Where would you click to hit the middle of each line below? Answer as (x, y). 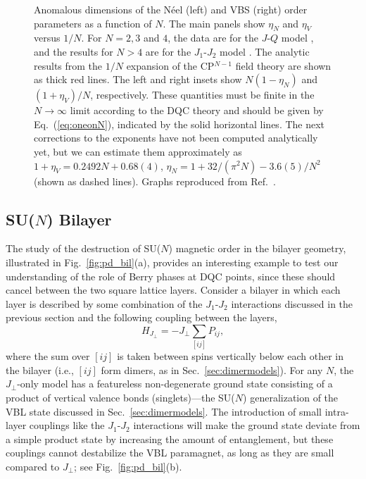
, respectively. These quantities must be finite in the (202, 95)
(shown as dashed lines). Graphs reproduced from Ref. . (155, 181)
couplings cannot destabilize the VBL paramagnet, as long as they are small (170, 453)
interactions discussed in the (292, 303)
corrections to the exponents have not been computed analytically (176, 138)
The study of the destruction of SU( (83, 248)
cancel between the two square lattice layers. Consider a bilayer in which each (173, 290)
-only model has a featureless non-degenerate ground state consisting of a (175, 384)
